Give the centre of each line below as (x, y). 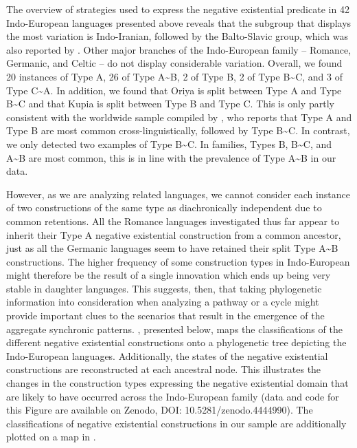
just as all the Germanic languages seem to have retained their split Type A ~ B (172, 248)
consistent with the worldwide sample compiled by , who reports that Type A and (179, 117)
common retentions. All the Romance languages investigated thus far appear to (173, 221)
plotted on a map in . (51, 437)
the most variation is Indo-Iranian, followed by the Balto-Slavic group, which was (177, 36)
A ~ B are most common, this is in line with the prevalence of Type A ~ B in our (171, 157)
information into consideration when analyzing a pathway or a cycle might (163, 302)
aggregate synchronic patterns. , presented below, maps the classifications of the (174, 329)
